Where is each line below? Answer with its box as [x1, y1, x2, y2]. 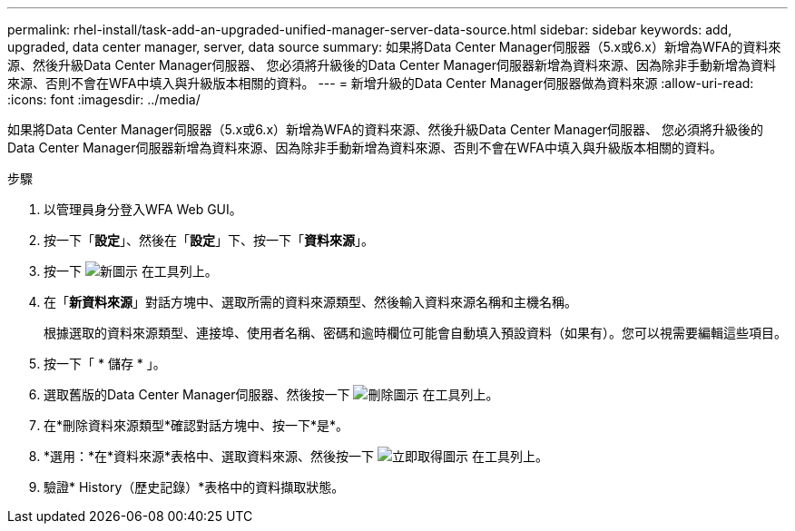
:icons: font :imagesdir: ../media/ [7, 92, 201, 107]
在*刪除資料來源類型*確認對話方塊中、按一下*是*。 [44, 418, 349, 433]
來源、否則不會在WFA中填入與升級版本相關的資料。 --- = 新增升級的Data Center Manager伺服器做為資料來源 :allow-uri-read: [7, 75, 754, 91]
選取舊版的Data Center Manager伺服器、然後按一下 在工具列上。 [44, 387, 499, 402]
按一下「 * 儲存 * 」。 [44, 356, 166, 371]
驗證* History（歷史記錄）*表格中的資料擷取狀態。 [44, 479, 345, 495]
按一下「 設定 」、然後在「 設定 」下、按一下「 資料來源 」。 [44, 232, 374, 248]
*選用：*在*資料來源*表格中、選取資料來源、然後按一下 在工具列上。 [44, 448, 548, 464]
